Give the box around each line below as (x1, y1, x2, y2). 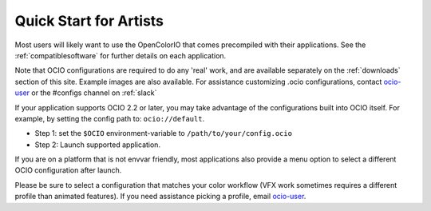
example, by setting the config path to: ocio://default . (14, 113, 205, 123)
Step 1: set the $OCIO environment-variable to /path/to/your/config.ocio (34, 129, 293, 138)
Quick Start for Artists (14, 12, 164, 30)
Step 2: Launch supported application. (34, 140, 161, 149)
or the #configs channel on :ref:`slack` (31, 88, 157, 98)
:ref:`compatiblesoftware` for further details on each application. (14, 50, 227, 60)
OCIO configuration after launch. (14, 165, 122, 175)
